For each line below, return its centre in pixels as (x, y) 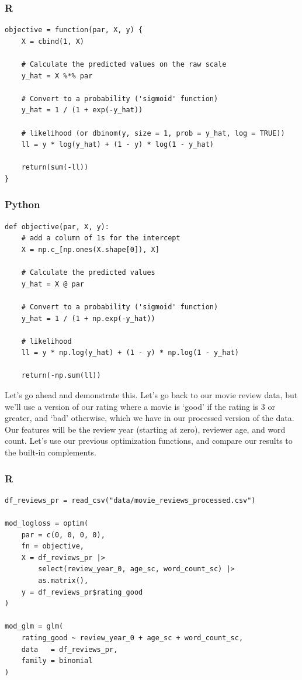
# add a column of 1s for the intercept (101, 238)
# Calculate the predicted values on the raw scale (124, 64)
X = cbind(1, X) (53, 41)
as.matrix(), (63, 581)
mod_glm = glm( (34, 627)
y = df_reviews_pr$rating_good (82, 592)
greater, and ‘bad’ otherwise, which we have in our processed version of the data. (150, 418)
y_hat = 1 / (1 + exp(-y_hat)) (82, 110)
